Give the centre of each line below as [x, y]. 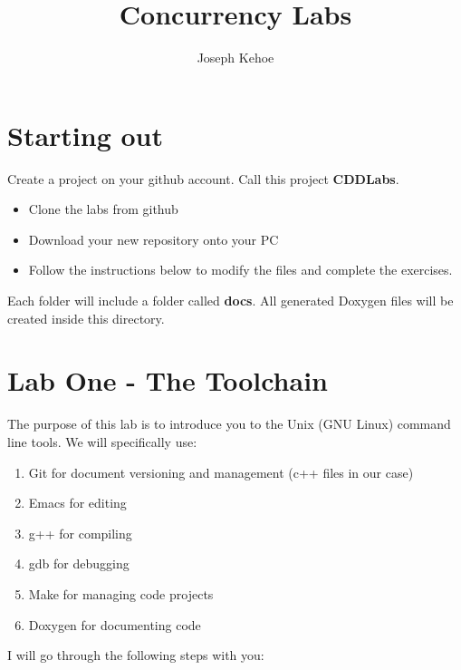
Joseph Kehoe [235, 58]
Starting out [86, 135]
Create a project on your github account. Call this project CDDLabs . [203, 178]
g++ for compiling [80, 533]
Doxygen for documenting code [115, 624]
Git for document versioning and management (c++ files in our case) [221, 472]
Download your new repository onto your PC [154, 239]
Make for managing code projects [121, 593]
